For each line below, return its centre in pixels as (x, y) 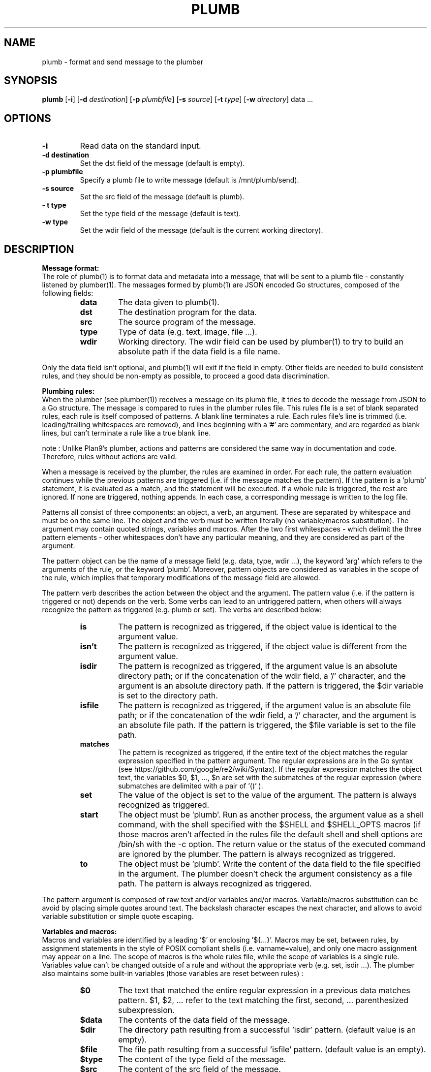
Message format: (71, 268)
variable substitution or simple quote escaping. (118, 916)
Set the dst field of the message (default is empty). (162, 163)
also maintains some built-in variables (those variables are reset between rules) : (173, 974)
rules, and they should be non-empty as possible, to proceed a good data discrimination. (186, 376)
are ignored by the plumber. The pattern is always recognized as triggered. (257, 854)
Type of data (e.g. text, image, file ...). (188, 332)
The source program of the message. (187, 322)
